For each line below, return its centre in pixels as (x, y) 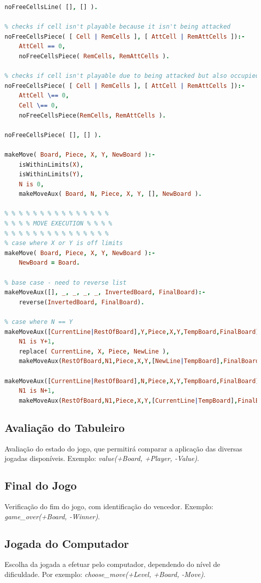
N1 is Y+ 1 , (37, 342)
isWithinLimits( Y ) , (51, 174)
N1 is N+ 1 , (37, 391)
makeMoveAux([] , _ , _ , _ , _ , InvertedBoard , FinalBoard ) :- (105, 293)
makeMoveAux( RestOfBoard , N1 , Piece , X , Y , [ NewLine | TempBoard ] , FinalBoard (139, 361)
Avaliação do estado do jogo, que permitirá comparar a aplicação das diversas (123, 448)
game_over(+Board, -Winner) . (52, 516)
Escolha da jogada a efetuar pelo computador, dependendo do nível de (112, 564)
